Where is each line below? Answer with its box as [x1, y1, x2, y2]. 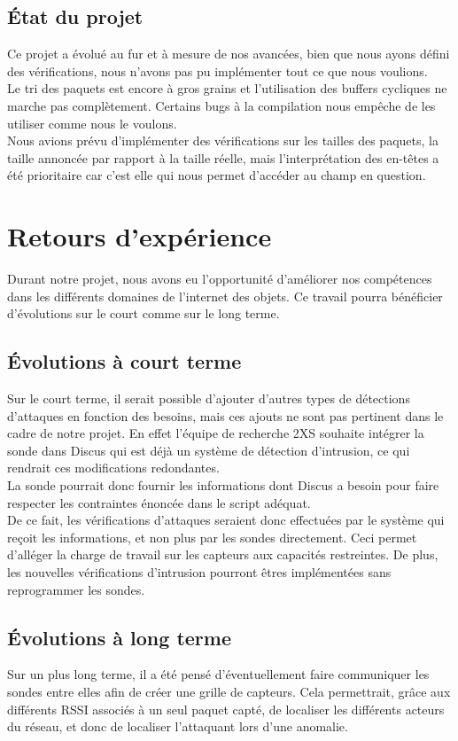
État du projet [7, 3, 144, 30]
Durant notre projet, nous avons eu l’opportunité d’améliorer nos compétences [7, 269, 432, 288]
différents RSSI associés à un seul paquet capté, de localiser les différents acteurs [7, 699, 445, 718]
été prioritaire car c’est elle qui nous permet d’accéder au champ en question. [7, 166, 426, 184]
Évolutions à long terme [7, 623, 231, 651]
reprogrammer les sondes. [7, 580, 145, 598]
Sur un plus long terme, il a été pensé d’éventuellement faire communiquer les [7, 665, 430, 683]
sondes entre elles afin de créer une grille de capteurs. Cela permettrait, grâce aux [7, 682, 451, 700]
